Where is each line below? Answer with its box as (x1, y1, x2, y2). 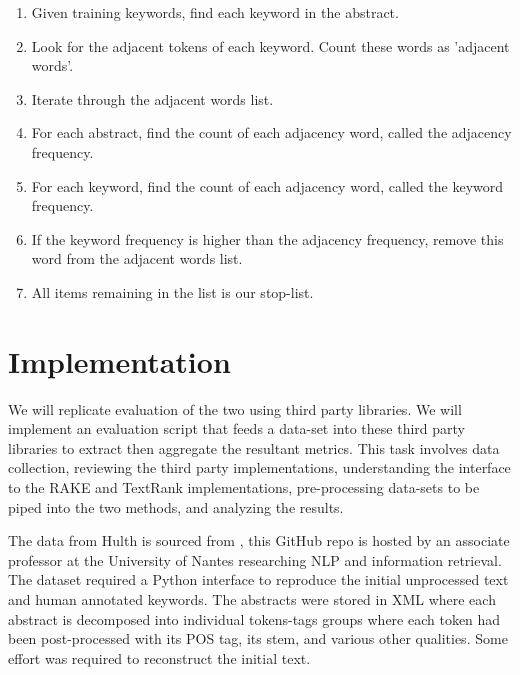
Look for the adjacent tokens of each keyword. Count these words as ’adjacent (31, 35, 510, 56)
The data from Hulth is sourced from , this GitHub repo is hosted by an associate (8, 530, 510, 551)
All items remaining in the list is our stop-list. (31, 281, 314, 302)
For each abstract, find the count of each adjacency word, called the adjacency (31, 122, 512, 143)
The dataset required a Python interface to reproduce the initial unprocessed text (8, 569, 509, 590)
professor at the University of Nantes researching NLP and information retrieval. (8, 549, 502, 570)
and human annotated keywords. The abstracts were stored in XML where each (8, 589, 496, 609)
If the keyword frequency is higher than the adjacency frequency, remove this (31, 228, 504, 249)
